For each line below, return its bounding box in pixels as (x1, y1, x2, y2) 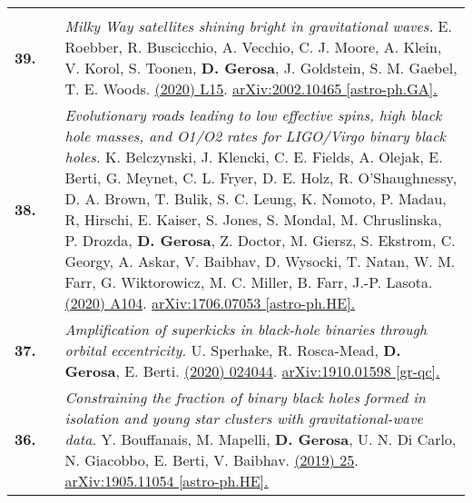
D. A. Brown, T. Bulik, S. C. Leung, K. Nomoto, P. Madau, (64, 188, 447, 209)
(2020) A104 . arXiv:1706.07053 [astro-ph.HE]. (64, 292, 356, 313)
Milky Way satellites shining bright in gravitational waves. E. (64, 15, 452, 36)
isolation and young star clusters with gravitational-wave (64, 408, 423, 429)
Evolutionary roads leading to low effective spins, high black (64, 104, 442, 125)
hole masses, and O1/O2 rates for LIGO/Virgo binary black (64, 125, 446, 146)
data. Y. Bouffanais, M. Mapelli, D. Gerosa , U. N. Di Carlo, (64, 429, 457, 449)
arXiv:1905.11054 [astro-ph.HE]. (64, 470, 269, 491)
